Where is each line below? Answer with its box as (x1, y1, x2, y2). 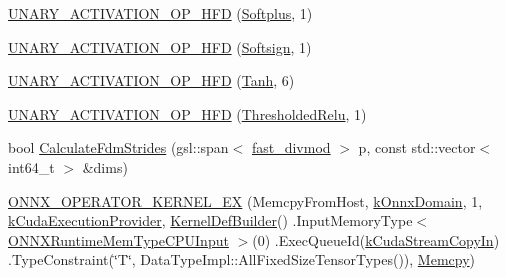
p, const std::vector (358, 137, 476, 158)
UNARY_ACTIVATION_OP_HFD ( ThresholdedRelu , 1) (8, 103, 367, 124)
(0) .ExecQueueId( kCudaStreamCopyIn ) (252, 229, 500, 250)
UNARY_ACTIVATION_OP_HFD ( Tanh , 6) (8, 70, 295, 91)
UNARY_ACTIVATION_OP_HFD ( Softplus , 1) (8, 3, 313, 23)
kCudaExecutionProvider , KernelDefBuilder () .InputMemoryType (8, 210, 413, 231)
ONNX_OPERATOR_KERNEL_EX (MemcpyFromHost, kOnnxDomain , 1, (8, 190, 483, 211)
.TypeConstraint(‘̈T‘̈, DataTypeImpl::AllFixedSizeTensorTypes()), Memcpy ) (8, 249, 476, 270)
